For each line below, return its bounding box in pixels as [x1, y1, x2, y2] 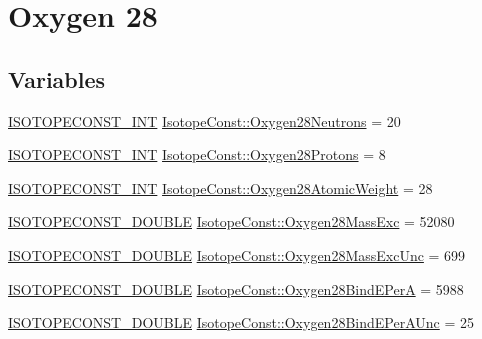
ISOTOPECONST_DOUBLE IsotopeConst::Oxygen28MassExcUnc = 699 [8, 244, 466, 265]
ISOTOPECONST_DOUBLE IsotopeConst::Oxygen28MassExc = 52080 [8, 211, 455, 232]
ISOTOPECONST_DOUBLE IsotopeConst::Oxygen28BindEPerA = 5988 [8, 278, 464, 299]
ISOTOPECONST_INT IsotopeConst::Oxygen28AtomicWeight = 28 [8, 177, 433, 198]
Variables [8, 63, 106, 94]
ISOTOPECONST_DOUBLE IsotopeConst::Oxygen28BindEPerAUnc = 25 [8, 312, 474, 333]
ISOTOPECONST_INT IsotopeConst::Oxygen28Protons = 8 [8, 144, 386, 165]
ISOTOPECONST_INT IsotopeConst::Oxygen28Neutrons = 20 [8, 110, 401, 131]
